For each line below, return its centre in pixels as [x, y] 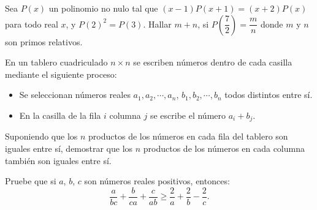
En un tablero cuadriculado [56, 62]
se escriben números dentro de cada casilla [213, 62]
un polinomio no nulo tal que [103, 8]
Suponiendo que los [41, 136]
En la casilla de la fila [60, 115]
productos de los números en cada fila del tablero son [188, 136]
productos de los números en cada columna [224, 148]
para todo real [32, 24]
